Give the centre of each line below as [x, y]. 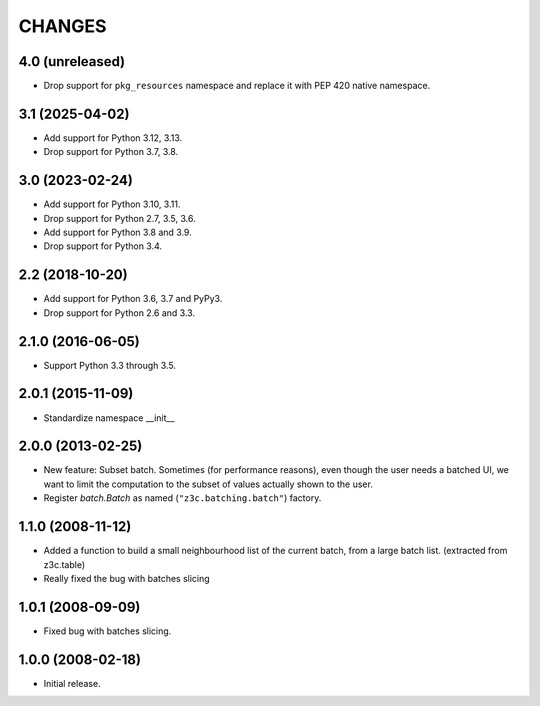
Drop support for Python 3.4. [103, 246]
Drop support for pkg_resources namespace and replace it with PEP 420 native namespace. [237, 86]
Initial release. [72, 683]
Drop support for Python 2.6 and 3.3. [119, 312]
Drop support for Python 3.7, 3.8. [111, 152]
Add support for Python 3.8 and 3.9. [117, 232]
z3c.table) [64, 564]
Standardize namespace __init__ [109, 417]
